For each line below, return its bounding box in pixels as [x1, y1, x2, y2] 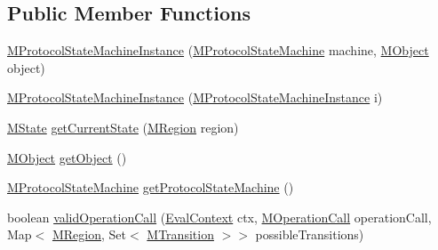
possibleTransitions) [255, 225, 364, 244]
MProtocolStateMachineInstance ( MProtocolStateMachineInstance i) [7, 88, 383, 107]
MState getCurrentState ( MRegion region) [7, 117, 239, 136]
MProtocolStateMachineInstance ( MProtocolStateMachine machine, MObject [7, 41, 429, 60]
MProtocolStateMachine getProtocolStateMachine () [7, 178, 294, 197]
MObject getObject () [7, 148, 127, 166]
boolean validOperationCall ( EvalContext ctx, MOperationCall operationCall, [7, 207, 432, 226]
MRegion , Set [52, 225, 126, 244]
